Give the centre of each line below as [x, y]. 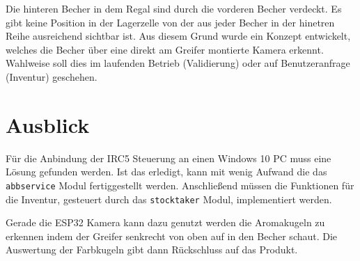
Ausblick [48, 124]
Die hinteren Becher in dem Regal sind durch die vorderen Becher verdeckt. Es [174, 8]
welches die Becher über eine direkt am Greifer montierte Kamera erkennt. [165, 49]
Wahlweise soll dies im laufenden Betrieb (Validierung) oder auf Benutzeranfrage [178, 63]
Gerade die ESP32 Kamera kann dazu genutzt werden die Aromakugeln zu [165, 222]
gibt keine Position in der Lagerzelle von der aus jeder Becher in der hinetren [170, 22]
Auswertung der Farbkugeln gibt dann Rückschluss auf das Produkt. [152, 250]
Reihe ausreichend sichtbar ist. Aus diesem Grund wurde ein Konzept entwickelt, [178, 36]
